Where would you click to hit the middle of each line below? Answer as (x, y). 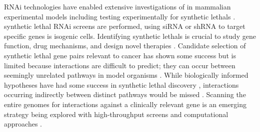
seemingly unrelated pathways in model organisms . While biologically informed (126, 75)
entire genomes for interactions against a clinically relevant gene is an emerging (125, 104)
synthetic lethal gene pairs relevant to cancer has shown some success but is (120, 55)
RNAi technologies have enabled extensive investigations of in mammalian (117, 6)
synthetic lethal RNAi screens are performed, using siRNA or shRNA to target (125, 26)
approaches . (23, 124)
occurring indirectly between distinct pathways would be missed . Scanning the (125, 94)
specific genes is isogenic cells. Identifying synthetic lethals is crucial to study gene (130, 36)
